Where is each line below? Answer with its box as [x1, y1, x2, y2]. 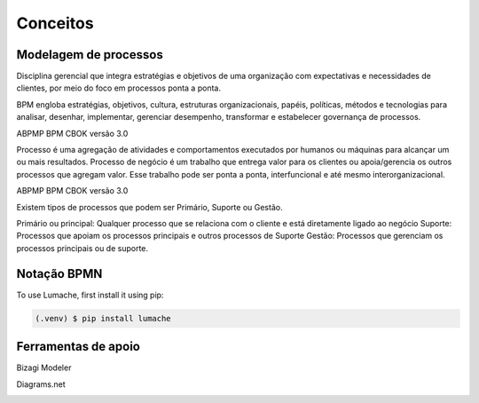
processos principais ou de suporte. [16, 242, 149, 253]
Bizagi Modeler [16, 362, 72, 373]
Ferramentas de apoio [16, 339, 141, 354]
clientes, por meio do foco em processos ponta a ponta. [16, 83, 222, 93]
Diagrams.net [16, 378, 66, 390]
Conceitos [16, 13, 94, 33]
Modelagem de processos [16, 47, 163, 62]
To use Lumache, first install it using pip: [16, 289, 164, 300]
